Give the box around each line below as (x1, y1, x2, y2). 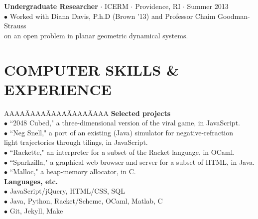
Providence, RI (135, 1, 181, 11)
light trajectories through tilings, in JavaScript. (4, 137, 148, 147)
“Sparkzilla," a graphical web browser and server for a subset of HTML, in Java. (9, 156, 255, 167)
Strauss (4, 20, 26, 31)
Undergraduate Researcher (4, 1, 98, 11)
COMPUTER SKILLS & (4, 59, 179, 80)
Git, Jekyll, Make (9, 205, 63, 216)
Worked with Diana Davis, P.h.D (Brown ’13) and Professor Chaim (9, 10, 216, 21)
